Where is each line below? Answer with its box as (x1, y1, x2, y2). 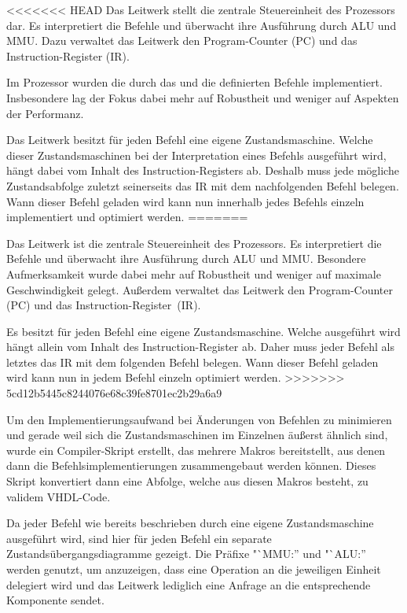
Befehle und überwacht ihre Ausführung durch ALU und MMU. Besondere (6, 250, 366, 267)
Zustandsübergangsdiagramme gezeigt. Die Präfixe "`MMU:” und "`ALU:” (6, 545, 366, 562)
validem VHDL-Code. (6, 488, 111, 504)
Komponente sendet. (6, 592, 104, 608)
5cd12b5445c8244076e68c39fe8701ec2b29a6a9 (6, 385, 222, 401)
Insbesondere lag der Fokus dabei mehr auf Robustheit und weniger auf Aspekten (6, 89, 399, 105)
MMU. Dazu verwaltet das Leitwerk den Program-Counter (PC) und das (6, 32, 357, 49)
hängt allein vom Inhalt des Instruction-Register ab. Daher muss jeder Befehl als (6, 338, 394, 355)
